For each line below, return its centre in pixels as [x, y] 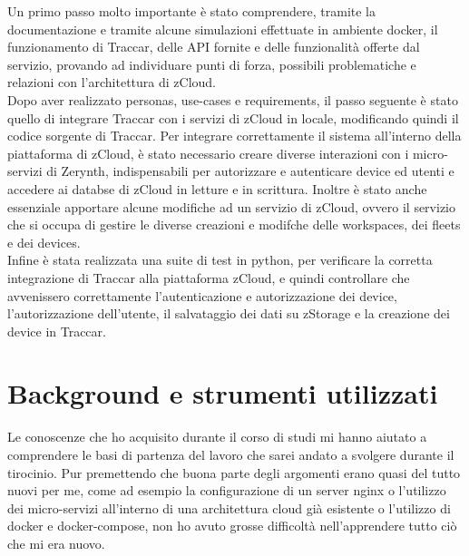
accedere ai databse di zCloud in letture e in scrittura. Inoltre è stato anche [217, 188]
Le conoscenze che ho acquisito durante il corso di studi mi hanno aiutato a [217, 437]
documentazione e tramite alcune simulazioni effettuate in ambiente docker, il [223, 29]
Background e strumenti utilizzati [223, 393]
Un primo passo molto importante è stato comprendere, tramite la [192, 11]
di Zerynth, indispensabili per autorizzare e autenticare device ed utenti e [250, 171]
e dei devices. [44, 242]
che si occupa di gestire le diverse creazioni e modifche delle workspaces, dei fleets [234, 224]
